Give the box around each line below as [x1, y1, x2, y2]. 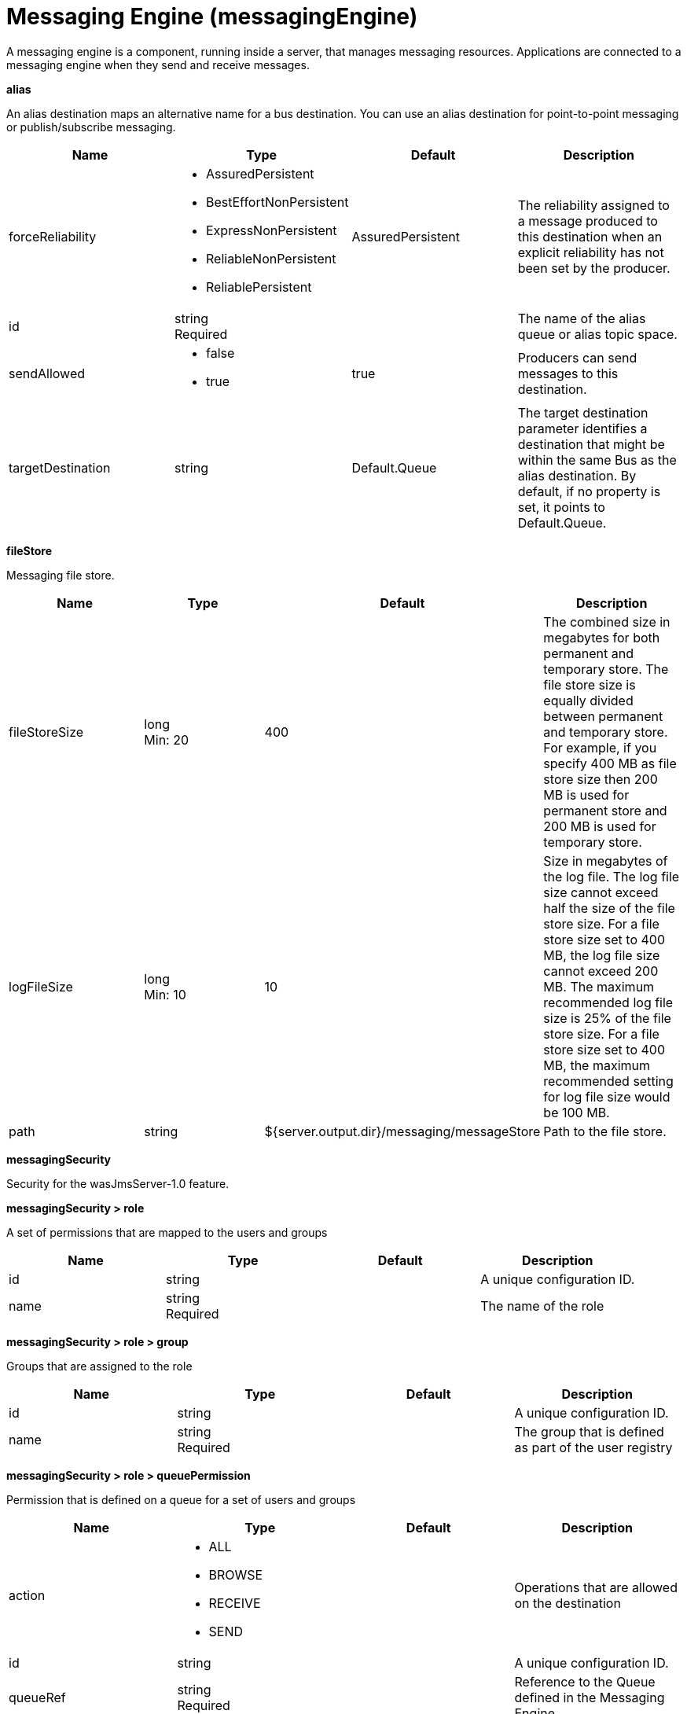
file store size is [543, 676, 636, 693]
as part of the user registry [514, 1439, 673, 1455]
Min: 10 [144, 986, 186, 1002]
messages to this [517, 365, 619, 381]
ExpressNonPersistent [205, 222, 337, 238]
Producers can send [517, 349, 637, 366]
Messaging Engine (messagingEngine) [6, 3, 418, 30]
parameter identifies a [517, 420, 648, 436]
